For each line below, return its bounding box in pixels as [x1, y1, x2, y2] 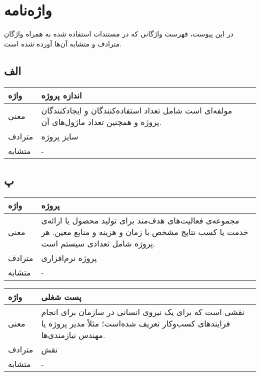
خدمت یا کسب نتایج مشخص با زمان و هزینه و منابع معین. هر [41, 225, 248, 237]
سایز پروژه [41, 130, 78, 142]
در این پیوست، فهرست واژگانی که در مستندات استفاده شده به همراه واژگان [4, 28, 233, 39]
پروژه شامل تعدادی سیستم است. [41, 237, 155, 249]
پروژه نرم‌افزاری [41, 251, 97, 263]
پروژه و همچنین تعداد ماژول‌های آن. [41, 115, 161, 127]
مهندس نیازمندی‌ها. [41, 328, 105, 340]
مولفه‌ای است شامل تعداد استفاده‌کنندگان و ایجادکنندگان [41, 104, 232, 116]
